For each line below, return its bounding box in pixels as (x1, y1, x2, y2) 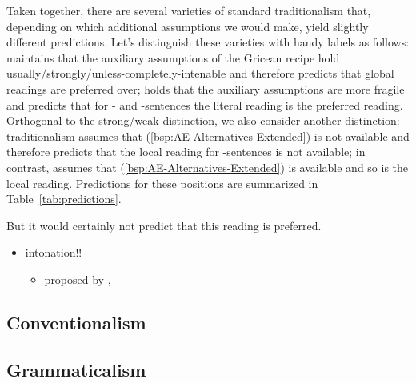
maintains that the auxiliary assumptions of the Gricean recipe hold (6, 49, 340, 66)
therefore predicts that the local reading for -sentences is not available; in (6, 143, 366, 160)
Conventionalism (6, 309, 146, 334)
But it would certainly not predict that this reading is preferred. (6, 217, 322, 233)
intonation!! (25, 244, 82, 261)
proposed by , (44, 270, 111, 287)
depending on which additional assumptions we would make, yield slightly (6, 18, 369, 34)
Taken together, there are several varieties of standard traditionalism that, (6, 2, 371, 18)
